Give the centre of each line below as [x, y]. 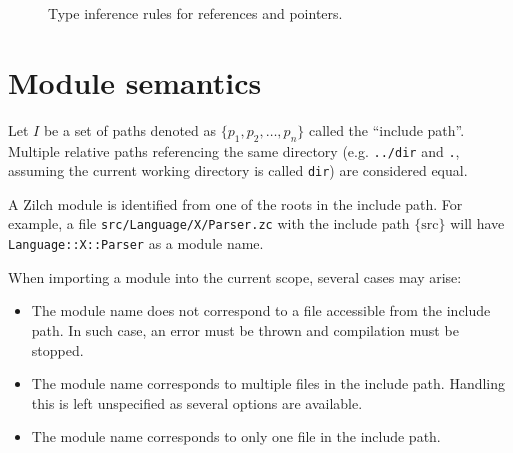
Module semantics [135, 81]
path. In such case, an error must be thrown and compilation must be [245, 329]
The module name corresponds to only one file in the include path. [236, 436]
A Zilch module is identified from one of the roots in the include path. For [235, 203]
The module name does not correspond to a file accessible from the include [261, 310]
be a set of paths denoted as [130, 129]
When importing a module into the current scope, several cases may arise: [235, 276]
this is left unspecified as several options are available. [197, 402]
